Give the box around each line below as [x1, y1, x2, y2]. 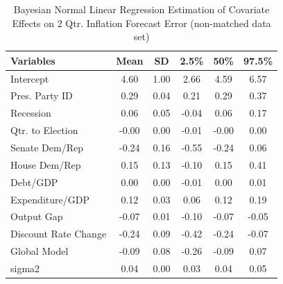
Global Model [10, 244, 69, 258]
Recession [10, 106, 51, 120]
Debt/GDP [10, 174, 58, 189]
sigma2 [10, 260, 40, 275]
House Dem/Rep [10, 157, 81, 172]
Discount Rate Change [10, 226, 107, 241]
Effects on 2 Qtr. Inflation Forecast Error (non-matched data [12, 15, 271, 30]
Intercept [10, 71, 49, 85]
